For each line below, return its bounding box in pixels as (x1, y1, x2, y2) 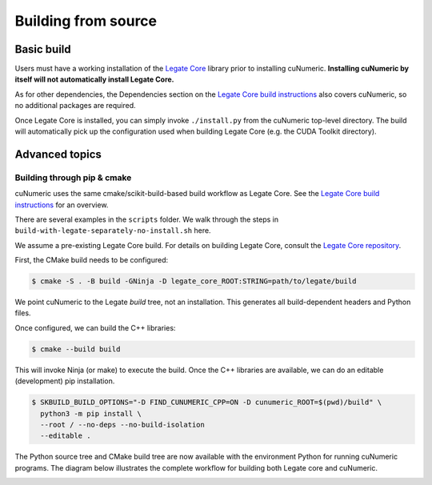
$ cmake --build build (31, 344, 121, 354)
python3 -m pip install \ (40, 409, 142, 418)
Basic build (14, 42, 71, 56)
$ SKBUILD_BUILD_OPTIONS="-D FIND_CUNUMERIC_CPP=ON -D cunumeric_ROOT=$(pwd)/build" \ (31, 398, 382, 407)
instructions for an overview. (14, 200, 109, 210)
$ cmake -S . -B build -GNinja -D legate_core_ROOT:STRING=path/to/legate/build (31, 277, 357, 286)
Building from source (14, 12, 158, 30)
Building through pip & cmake (14, 172, 132, 183)
